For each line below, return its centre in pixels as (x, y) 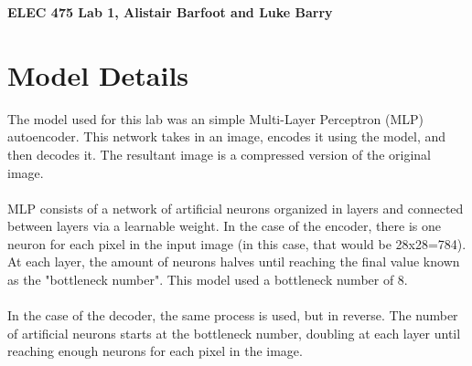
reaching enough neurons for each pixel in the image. (155, 351)
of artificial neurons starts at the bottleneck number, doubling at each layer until (234, 333)
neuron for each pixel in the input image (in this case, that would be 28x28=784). (237, 243)
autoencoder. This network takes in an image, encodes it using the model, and (227, 136)
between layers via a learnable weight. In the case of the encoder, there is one (224, 226)
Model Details (98, 74)
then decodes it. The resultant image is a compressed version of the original (219, 154)
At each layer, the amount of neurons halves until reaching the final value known (234, 261)
